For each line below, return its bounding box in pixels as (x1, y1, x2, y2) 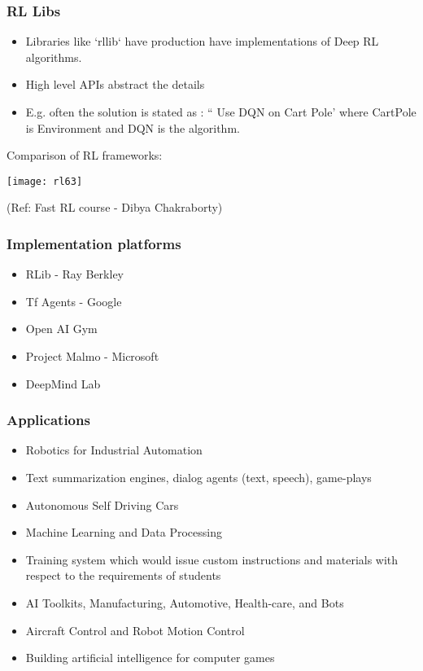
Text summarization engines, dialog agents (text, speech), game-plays (25, 469, 372, 486)
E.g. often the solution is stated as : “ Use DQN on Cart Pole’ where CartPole (25, 103, 416, 120)
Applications (7, 410, 90, 430)
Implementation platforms (7, 233, 181, 253)
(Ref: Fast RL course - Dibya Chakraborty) (7, 199, 223, 216)
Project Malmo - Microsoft (25, 348, 159, 365)
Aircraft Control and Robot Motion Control (25, 621, 245, 638)
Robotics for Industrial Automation (25, 441, 203, 458)
